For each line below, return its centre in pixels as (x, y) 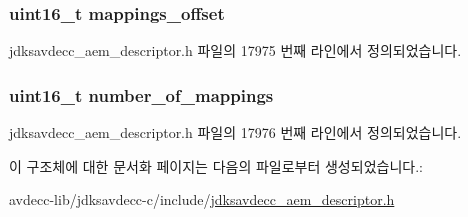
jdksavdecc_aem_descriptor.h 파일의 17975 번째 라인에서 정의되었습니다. (235, 50)
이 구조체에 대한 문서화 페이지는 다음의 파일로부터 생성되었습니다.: (216, 165)
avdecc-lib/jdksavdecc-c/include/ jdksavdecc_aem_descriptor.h (202, 199)
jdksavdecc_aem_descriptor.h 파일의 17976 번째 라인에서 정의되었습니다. (235, 132)
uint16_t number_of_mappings (141, 94)
